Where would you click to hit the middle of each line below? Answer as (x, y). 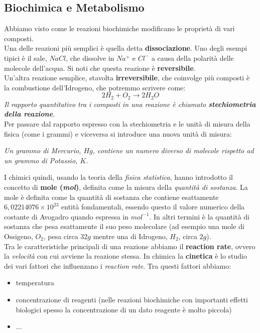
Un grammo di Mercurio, (43, 150)
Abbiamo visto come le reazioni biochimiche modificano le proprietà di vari (119, 28)
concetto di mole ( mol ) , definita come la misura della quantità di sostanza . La (126, 187)
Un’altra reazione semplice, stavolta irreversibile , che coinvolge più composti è (127, 78)
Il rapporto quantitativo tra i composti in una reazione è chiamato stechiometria (130, 104)
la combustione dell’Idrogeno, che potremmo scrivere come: (95, 87)
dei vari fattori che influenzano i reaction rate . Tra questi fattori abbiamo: (118, 265)
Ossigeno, (19, 236)
